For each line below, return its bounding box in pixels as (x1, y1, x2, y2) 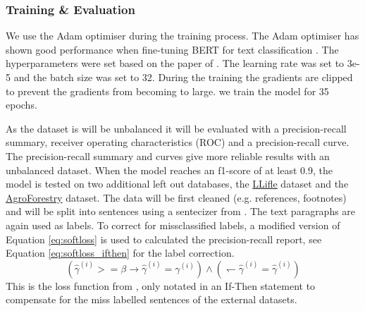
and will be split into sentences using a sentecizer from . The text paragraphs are (6, 204, 356, 219)
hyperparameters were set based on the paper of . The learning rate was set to (6, 56, 345, 71)
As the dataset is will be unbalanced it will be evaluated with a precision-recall (6, 121, 347, 135)
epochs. (6, 97, 37, 112)
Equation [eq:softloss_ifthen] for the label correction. (6, 245, 235, 260)
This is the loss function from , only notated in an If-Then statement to (6, 278, 316, 293)
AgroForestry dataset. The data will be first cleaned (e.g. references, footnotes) (6, 190, 347, 205)
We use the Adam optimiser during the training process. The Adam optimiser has (6, 28, 359, 43)
